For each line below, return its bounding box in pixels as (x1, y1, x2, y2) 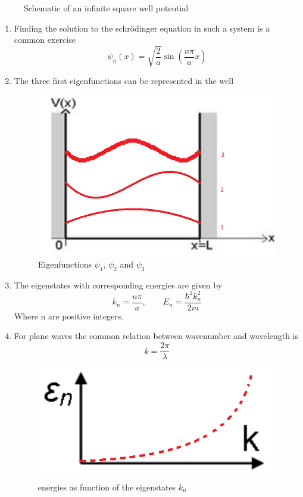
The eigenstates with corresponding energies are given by (14, 278, 223, 291)
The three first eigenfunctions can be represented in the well (14, 74, 234, 87)
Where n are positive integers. (14, 309, 124, 322)
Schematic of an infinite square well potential (24, 2, 189, 14)
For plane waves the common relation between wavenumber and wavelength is (14, 330, 298, 342)
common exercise (14, 33, 76, 46)
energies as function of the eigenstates (38, 480, 176, 493)
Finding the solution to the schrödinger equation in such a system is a (14, 21, 270, 34)
